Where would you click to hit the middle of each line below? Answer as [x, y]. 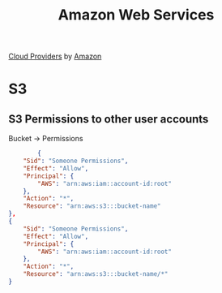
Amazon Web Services [136, 15]
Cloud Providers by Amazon [55, 56]
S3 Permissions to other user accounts [109, 119]
